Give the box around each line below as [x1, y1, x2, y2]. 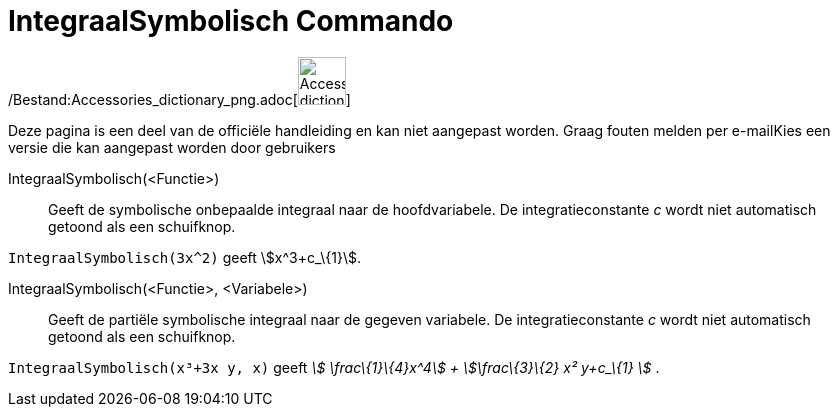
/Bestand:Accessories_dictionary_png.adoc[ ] [8, 90, 351, 108]
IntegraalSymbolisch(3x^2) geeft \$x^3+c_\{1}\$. [8, 248, 361, 266]
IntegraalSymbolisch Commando [8, 4, 454, 38]
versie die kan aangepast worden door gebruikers [8, 138, 336, 156]
